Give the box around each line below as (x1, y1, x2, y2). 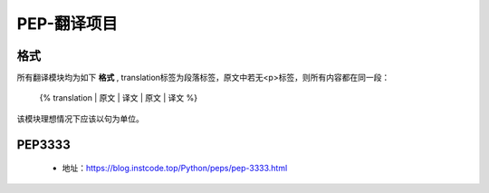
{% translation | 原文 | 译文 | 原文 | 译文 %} (39, 92, 198, 103)
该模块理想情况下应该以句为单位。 (16, 113, 144, 124)
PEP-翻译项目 (16, 14, 118, 34)
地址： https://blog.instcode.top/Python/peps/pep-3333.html (62, 163, 288, 174)
